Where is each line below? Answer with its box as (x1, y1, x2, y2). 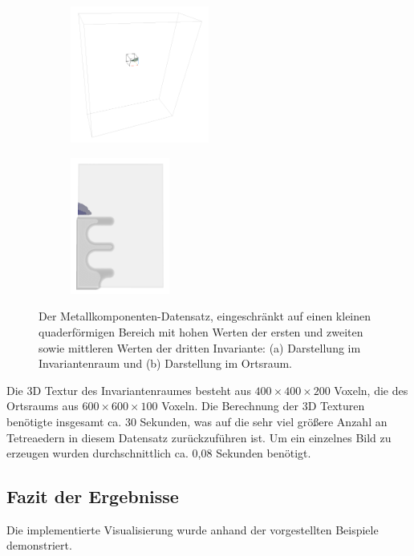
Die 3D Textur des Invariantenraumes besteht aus (6, 381, 251, 398)
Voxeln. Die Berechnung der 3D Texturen (161, 397, 365, 414)
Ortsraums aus (6, 397, 79, 414)
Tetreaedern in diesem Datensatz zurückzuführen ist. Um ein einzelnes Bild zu (6, 429, 392, 445)
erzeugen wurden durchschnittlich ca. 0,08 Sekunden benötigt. (6, 445, 311, 461)
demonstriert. (6, 537, 72, 554)
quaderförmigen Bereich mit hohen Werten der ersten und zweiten (39, 323, 363, 340)
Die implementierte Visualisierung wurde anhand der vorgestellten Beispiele (6, 521, 379, 538)
